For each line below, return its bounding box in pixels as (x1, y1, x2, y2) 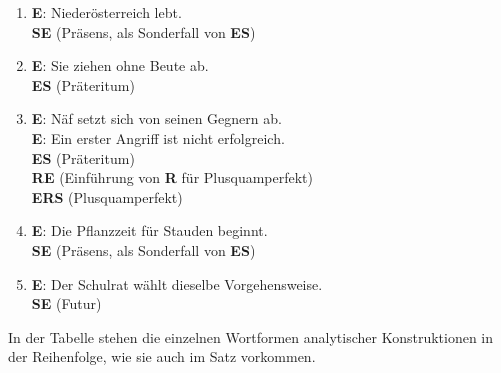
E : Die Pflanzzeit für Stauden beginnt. (31, 220, 268, 241)
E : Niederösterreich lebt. (31, 2, 182, 22)
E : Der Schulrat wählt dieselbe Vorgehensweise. (31, 273, 323, 294)
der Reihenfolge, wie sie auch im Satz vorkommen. (8, 346, 316, 367)
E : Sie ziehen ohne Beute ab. (31, 55, 209, 76)
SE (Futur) (31, 293, 102, 314)
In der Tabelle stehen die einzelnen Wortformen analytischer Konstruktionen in (8, 326, 494, 347)
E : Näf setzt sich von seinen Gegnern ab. (31, 108, 282, 129)
